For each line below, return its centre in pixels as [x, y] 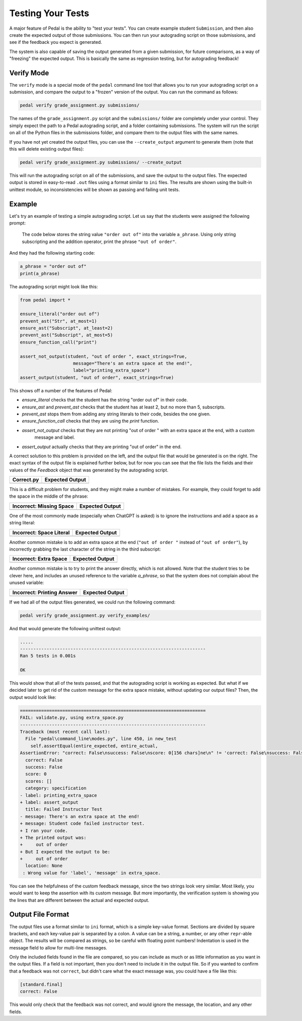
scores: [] [39, 781]
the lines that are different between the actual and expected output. [79, 900]
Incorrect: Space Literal [41, 532]
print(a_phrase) [40, 273]
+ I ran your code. [44, 830]
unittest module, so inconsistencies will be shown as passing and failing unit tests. [95, 190]
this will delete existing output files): [47, 149]
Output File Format [39, 914]
